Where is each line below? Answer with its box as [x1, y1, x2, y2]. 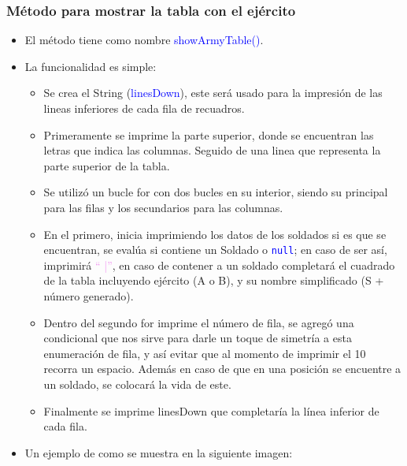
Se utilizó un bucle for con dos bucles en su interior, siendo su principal [43, 184, 388, 200]
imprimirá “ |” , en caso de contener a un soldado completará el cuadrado [43, 256, 395, 273]
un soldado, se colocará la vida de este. [43, 375, 231, 392]
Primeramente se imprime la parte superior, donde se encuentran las [43, 126, 374, 143]
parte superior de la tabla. [43, 157, 170, 173]
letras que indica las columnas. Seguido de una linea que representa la [43, 142, 381, 158]
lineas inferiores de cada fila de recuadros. [43, 100, 245, 116]
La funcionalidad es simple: [24, 58, 157, 74]
